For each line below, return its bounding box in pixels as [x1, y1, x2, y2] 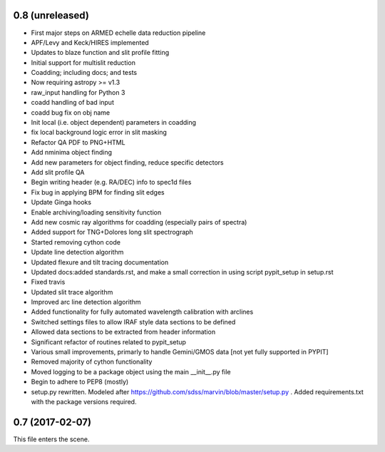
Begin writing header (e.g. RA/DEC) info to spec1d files [31, 178, 192, 187]
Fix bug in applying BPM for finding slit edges [31, 188, 165, 196]
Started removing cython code [31, 237, 121, 246]
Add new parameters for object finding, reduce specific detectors [31, 158, 224, 167]
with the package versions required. [31, 397, 137, 406]
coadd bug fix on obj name [31, 108, 111, 117]
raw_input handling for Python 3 [31, 88, 125, 96]
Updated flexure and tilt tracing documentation [31, 257, 169, 267]
